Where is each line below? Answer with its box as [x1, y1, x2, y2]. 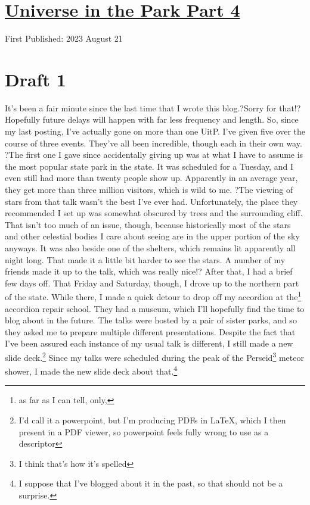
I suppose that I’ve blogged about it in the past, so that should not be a [18, 477, 283, 490]
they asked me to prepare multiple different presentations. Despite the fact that [5, 325, 296, 338]
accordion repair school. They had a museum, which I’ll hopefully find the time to [5, 302, 305, 314]
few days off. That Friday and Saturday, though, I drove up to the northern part [5, 276, 299, 289]
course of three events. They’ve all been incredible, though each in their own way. [5, 136, 302, 149]
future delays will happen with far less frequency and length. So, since [42, 113, 299, 126]
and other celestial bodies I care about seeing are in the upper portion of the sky [5, 230, 300, 242]
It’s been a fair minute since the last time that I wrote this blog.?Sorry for [5, 101, 277, 114]
